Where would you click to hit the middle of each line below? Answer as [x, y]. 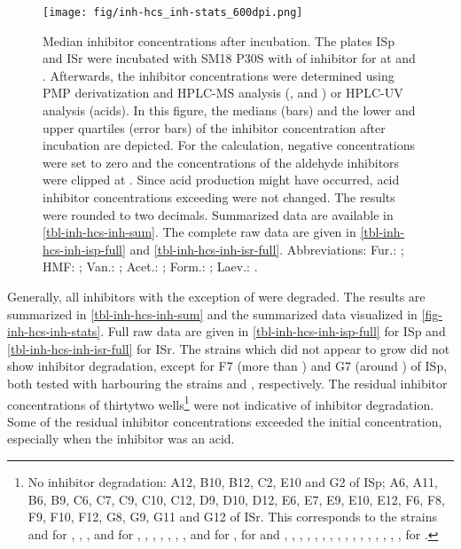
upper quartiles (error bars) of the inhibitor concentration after [214, 127]
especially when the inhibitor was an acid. [121, 439]
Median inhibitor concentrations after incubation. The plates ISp [219, 40]
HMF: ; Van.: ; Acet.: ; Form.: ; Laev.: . [150, 267]
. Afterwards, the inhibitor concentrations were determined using [219, 75]
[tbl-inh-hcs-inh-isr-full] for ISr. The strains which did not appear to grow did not [229, 348]
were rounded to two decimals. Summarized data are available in [218, 214]
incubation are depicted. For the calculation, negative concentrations [229, 145]
